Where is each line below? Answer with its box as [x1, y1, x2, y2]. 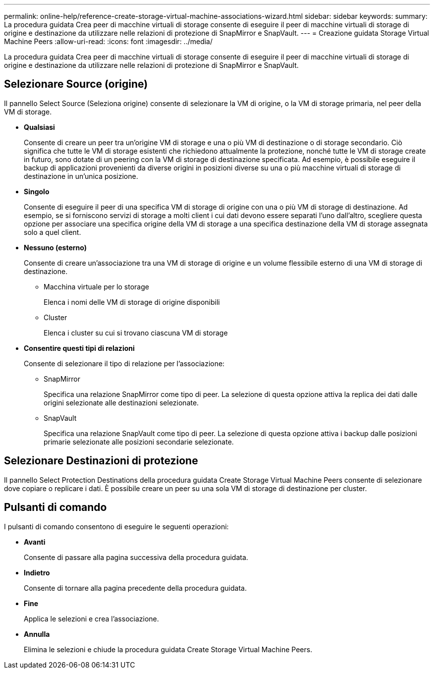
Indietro [24, 568, 50, 577]
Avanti [24, 537, 46, 546]
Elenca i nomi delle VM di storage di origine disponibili [44, 297, 220, 306]
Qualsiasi [24, 122, 55, 131]
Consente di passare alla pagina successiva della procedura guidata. [24, 553, 248, 561]
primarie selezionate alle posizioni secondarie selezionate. [44, 437, 234, 446]
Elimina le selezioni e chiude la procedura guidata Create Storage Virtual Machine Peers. [24, 645, 313, 654]
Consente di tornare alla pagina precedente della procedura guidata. [24, 583, 247, 592]
